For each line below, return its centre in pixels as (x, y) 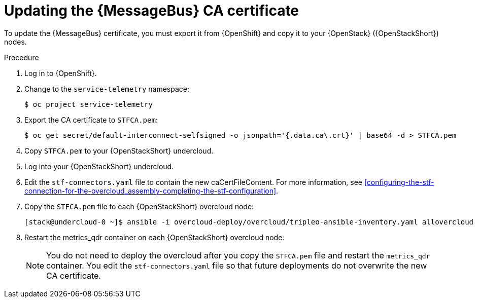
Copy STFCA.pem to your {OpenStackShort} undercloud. (119, 150)
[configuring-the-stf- (399, 182)
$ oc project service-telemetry (89, 104)
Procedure (22, 57)
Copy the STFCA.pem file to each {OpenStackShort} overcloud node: (139, 206)
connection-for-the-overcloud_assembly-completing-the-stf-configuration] (150, 191)
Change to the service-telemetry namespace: (107, 89)
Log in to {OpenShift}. (61, 73)
